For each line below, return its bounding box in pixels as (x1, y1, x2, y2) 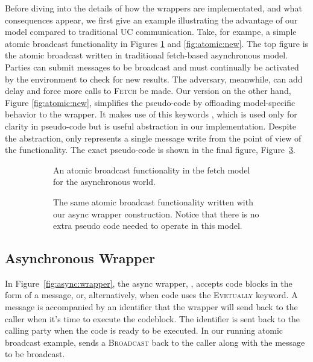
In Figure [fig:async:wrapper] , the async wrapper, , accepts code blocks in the (5, 276, 292, 289)
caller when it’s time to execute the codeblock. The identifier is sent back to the (5, 312, 300, 325)
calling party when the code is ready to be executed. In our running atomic (5, 324, 283, 337)
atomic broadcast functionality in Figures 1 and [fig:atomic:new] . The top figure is (5, 37, 309, 49)
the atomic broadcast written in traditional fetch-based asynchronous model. (5, 49, 288, 61)
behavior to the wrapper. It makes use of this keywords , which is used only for (5, 108, 297, 120)
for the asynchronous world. (53, 175, 156, 188)
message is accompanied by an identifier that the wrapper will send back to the (5, 301, 298, 313)
